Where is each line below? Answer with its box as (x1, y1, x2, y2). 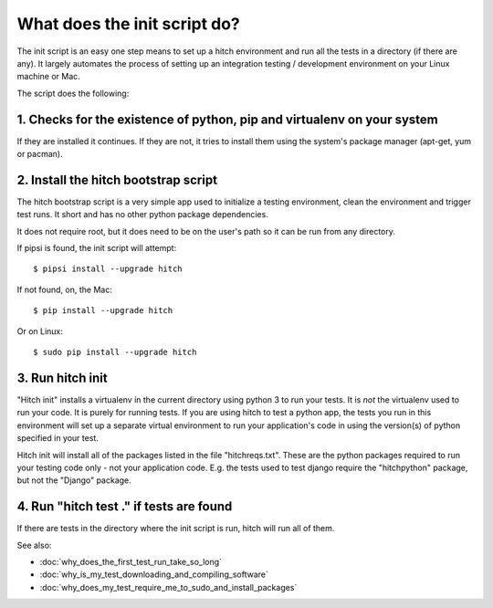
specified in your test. (16, 433, 100, 444)
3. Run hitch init (16, 370, 109, 385)
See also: (16, 540, 52, 550)
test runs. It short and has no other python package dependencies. (16, 209, 268, 220)
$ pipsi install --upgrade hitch (33, 264, 183, 274)
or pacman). (16, 149, 63, 160)
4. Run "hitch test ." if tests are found (16, 498, 233, 515)
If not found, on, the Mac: (16, 284, 113, 295)
